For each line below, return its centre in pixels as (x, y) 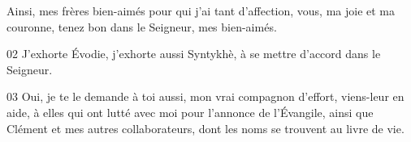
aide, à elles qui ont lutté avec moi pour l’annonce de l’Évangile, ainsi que (190, 112)
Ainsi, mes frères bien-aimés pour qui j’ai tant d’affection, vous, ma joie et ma (201, 10)
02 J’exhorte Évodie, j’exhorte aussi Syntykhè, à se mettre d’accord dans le (194, 54)
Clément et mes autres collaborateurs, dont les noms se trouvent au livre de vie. (205, 128)
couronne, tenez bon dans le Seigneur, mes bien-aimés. (142, 26)
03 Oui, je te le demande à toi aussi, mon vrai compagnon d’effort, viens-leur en (205, 96)
